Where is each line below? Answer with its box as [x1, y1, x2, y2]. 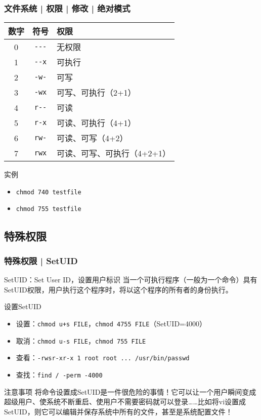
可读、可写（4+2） [57, 132, 128, 144]
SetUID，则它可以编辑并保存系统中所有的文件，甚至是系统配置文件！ [4, 406, 233, 416]
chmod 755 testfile [16, 205, 81, 213]
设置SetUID [4, 301, 41, 312]
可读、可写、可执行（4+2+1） [57, 147, 170, 159]
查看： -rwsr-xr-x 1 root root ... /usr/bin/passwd [16, 352, 190, 363]
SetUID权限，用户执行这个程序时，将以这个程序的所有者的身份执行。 [4, 284, 233, 295]
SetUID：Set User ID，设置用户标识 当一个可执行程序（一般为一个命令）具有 [4, 274, 257, 285]
